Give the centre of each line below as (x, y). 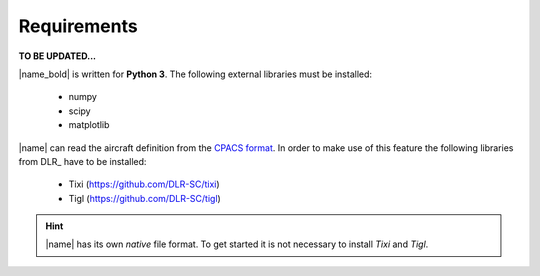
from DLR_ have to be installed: (82, 161)
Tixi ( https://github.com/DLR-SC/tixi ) (144, 184)
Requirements (78, 26)
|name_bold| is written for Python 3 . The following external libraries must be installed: (195, 74)
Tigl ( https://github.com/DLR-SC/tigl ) (145, 198)
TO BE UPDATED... (57, 56)
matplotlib (89, 125)
